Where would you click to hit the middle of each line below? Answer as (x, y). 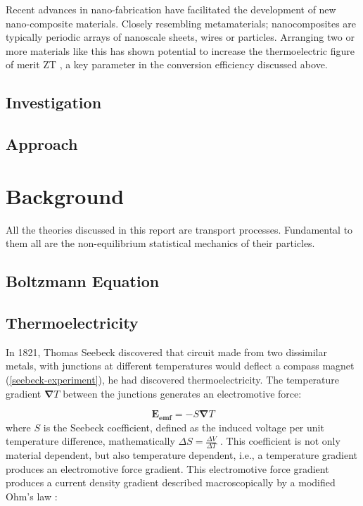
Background (65, 195)
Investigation (54, 102)
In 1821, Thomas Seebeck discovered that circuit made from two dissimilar (166, 352)
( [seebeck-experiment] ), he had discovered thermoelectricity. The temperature (173, 380)
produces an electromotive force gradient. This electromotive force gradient (167, 468)
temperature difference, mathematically (90, 441)
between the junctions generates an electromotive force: (182, 393)
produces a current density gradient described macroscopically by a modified (171, 482)
